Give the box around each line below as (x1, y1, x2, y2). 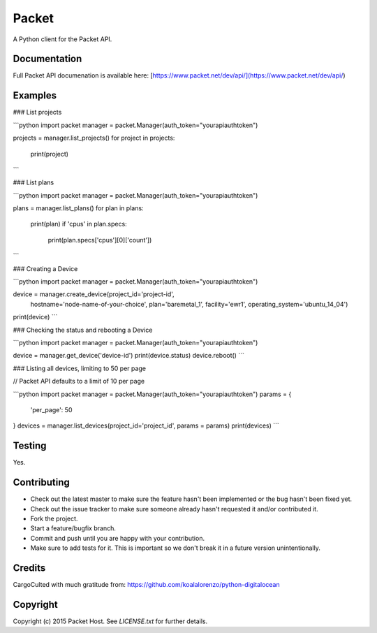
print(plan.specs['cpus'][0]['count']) (47, 235, 152, 244)
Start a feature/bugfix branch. (30, 524, 117, 532)
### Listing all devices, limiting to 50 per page (13, 364, 147, 372)
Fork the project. (30, 514, 78, 523)
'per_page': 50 (30, 405, 73, 414)
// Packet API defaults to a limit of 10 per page (13, 377, 145, 386)
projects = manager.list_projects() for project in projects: (13, 133, 175, 143)
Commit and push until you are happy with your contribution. (30, 534, 205, 542)
